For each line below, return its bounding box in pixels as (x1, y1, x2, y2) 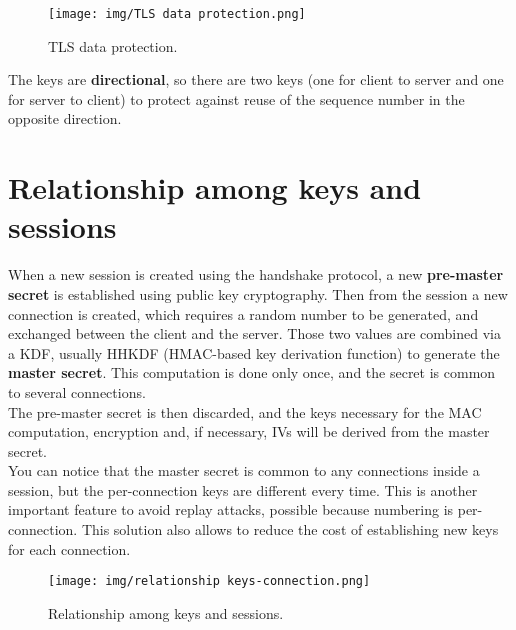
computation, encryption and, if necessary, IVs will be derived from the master (8, 421, 490, 442)
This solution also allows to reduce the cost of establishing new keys (81, 519, 499, 540)
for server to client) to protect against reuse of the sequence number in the (8, 88, 465, 109)
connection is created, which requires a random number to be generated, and (8, 303, 479, 324)
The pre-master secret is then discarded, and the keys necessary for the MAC (8, 401, 482, 422)
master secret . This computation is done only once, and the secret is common (8, 362, 496, 383)
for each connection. (8, 538, 131, 559)
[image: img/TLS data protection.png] (48, 7, 306, 21)
